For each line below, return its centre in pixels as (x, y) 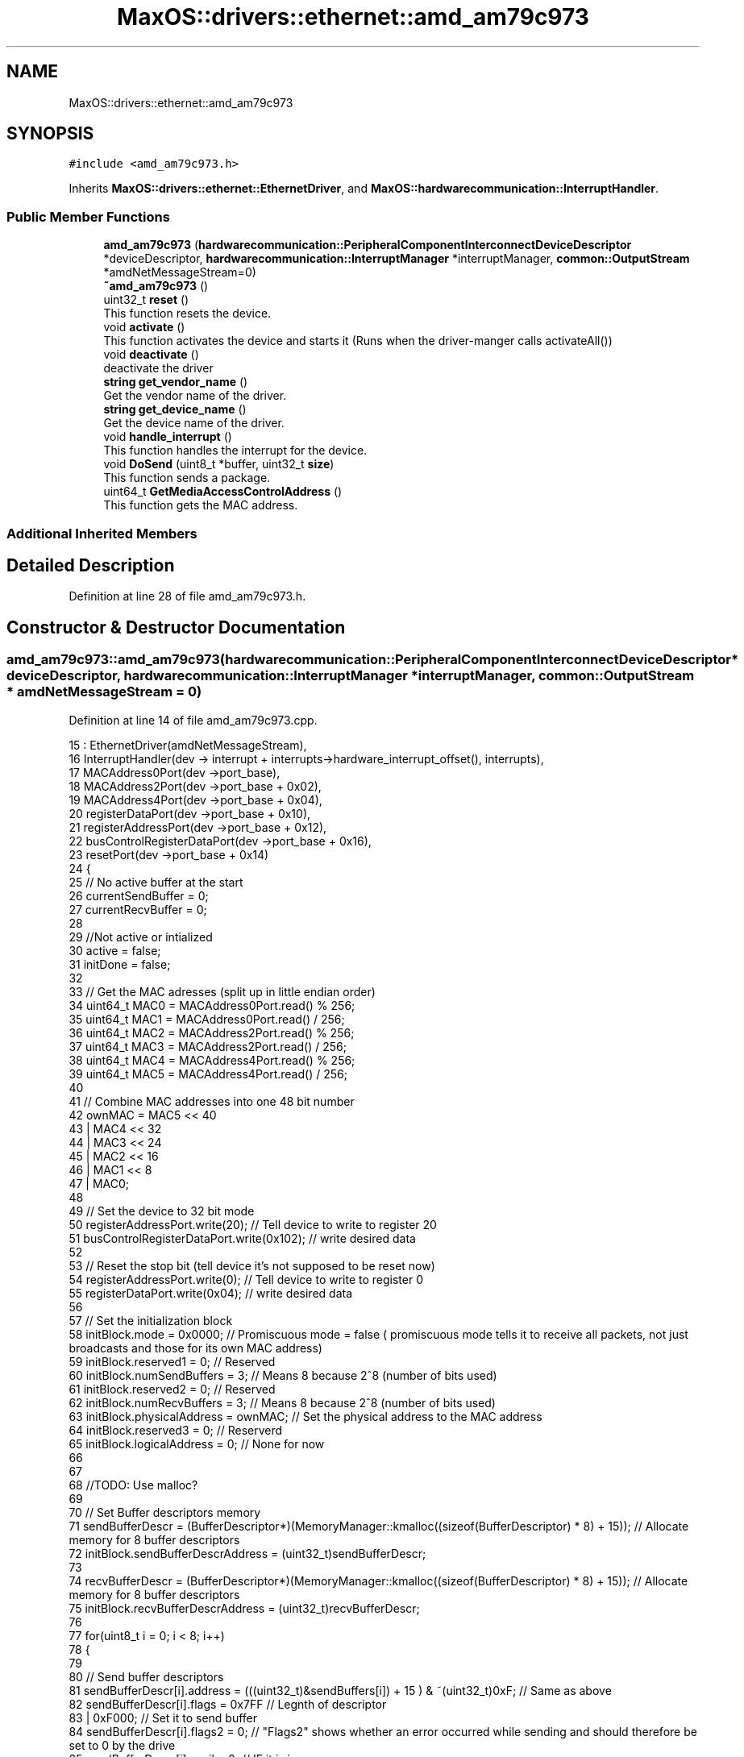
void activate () (144, 327)
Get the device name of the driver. (194, 423)
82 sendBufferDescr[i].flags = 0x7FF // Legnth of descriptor (228, 1704)
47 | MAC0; (99, 1183)
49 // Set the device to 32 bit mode (162, 1211)
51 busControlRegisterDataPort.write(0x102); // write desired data (242, 1238)
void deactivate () (151, 355)
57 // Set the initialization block (151, 1320)
